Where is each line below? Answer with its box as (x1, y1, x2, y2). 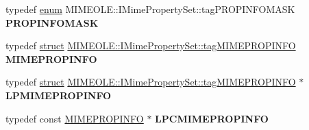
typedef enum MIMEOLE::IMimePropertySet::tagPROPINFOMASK (5, 2, 295, 16)
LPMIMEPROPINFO (5, 88, 112, 102)
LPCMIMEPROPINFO (155, 111, 269, 125)
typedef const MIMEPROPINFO (5, 111, 144, 125)
